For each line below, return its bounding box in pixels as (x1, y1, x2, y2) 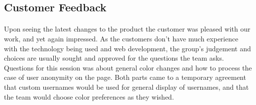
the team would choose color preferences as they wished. (4, 91, 174, 102)
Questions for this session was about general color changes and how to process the (4, 62, 252, 72)
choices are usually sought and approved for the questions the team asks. (4, 53, 224, 63)
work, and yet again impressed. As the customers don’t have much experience (4, 33, 238, 43)
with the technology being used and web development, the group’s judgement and (4, 43, 251, 53)
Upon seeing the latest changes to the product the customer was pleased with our (4, 24, 251, 34)
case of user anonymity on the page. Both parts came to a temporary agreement (4, 72, 246, 82)
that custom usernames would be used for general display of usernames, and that (4, 81, 249, 92)
